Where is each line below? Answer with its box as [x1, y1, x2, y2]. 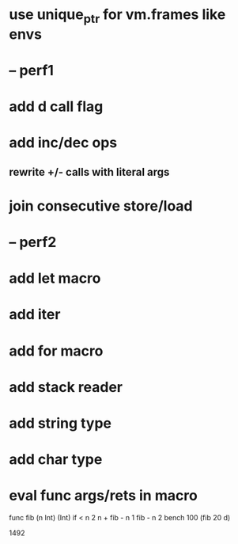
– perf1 [9, 61, 55, 79]
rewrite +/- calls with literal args [9, 165, 170, 179]
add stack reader [9, 378, 123, 396]
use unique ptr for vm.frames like [9, 6, 226, 26]
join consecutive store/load [9, 196, 193, 215]
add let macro [9, 269, 101, 287]
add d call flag [9, 97, 104, 116]
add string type [9, 414, 112, 432]
